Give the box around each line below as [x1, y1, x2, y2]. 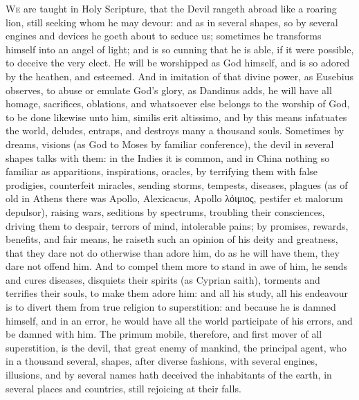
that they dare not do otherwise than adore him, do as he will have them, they [6, 245, 340, 260]
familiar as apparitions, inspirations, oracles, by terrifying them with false [6, 164, 318, 179]
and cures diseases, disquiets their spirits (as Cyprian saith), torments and [6, 272, 320, 287]
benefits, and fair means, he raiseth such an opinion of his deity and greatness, [6, 232, 338, 246]
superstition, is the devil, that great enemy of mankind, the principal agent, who [6, 340, 347, 354]
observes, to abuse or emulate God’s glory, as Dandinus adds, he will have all [6, 82, 332, 97]
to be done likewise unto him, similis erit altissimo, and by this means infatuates [6, 109, 347, 124]
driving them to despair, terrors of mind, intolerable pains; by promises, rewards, [6, 218, 349, 233]
